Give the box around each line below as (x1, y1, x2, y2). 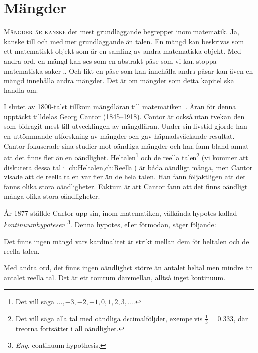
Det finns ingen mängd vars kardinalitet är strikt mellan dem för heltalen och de (4, 236, 249, 246)
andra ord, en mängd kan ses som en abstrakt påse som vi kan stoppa (4, 55, 217, 66)
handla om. (4, 85, 38, 95)
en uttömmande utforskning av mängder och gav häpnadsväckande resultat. (4, 131, 235, 141)
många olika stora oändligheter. (4, 191, 100, 201)
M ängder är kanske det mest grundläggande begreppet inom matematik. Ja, (4, 26, 239, 37)
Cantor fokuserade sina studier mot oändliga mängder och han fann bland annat (4, 140, 249, 151)
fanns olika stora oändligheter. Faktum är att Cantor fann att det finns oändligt (4, 181, 248, 191)
